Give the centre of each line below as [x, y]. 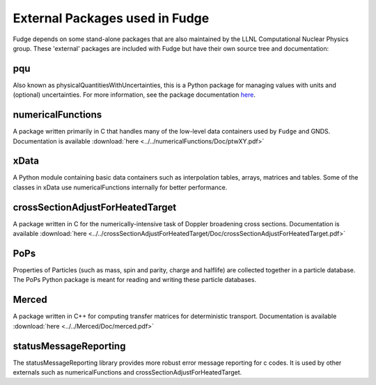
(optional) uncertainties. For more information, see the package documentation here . [134, 95]
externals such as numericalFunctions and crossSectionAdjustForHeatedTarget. [127, 372]
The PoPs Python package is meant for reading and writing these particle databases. [135, 280]
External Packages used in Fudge [111, 18]
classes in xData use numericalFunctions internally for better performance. [120, 187]
